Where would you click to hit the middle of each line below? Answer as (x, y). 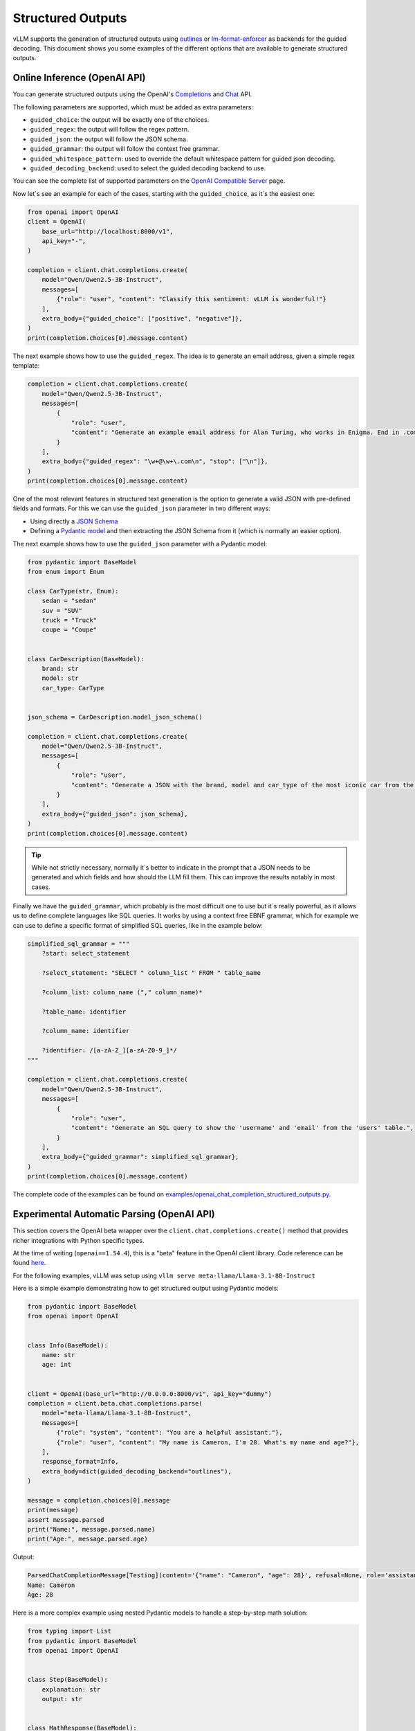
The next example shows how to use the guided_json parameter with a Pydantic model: (140, 544)
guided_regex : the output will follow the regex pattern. (110, 129)
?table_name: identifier (84, 1012)
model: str (60, 678)
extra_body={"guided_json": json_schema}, (115, 814)
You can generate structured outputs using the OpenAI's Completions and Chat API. (132, 94)
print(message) (53, 1510)
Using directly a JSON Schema (74, 521)
